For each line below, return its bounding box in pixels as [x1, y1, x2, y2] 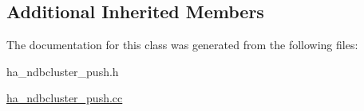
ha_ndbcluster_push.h [6, 63, 119, 79]
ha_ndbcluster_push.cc [6, 90, 123, 106]
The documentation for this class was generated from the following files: [6, 36, 358, 53]
